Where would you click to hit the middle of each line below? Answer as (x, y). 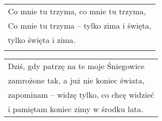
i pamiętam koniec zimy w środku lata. (76, 109)
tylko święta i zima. (42, 40)
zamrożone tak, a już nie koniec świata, (76, 80)
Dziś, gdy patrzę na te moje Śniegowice (76, 66)
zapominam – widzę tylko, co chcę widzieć (81, 95)
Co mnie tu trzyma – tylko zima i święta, (80, 25)
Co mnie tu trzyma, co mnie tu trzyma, (77, 11)
